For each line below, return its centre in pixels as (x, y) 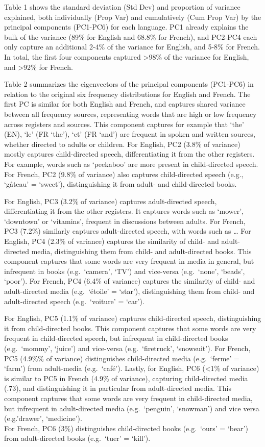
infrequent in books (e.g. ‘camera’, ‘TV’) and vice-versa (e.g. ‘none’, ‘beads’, (125, 271)
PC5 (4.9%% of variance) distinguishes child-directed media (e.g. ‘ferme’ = (122, 358)
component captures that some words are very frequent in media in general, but (129, 261)
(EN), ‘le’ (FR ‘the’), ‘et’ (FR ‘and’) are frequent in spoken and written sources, (130, 134)
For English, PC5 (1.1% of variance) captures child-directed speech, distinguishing (133, 318)
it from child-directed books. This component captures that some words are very (130, 328)
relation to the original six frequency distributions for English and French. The (127, 94)
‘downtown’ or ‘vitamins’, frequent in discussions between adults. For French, (125, 221)
